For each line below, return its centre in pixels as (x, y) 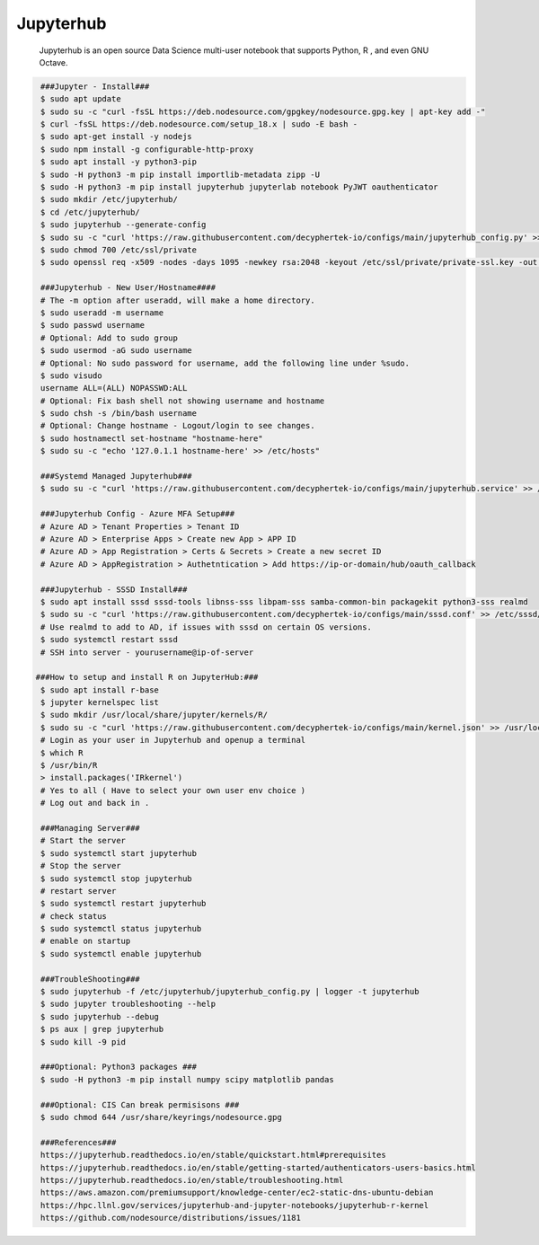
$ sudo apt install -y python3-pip (119, 162)
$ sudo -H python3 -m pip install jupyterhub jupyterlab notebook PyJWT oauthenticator (240, 187)
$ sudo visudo (71, 375)
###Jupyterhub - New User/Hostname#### (128, 288)
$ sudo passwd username (93, 325)
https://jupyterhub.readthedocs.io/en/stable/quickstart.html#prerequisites (213, 1155)
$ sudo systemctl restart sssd (110, 640)
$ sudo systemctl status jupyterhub (121, 929)
